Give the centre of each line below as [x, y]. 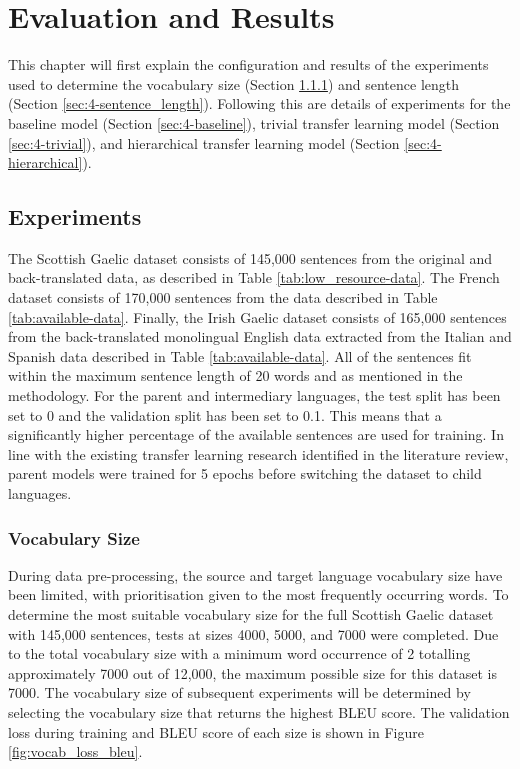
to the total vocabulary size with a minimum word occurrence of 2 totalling [239, 653]
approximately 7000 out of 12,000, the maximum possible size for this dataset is [252, 672]
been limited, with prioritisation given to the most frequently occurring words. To [258, 594]
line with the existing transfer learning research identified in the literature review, [258, 453]
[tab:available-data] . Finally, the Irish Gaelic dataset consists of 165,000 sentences [257, 316]
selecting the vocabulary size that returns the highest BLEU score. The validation [259, 711]
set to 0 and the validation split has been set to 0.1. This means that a [225, 414]
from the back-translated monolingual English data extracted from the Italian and [260, 336]
